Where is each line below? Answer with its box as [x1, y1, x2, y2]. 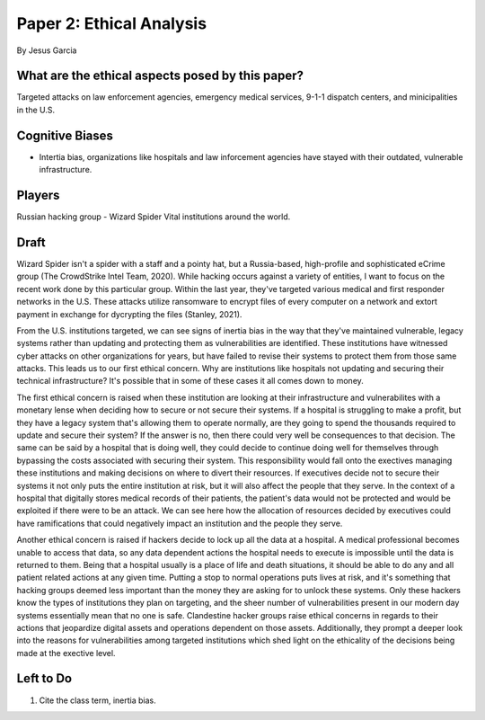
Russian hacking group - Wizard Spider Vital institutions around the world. [16, 211, 291, 222]
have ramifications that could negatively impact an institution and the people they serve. [16, 518, 343, 529]
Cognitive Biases [16, 128, 114, 143]
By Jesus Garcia [16, 45, 77, 56]
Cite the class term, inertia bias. [39, 695, 156, 706]
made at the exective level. [16, 647, 116, 658]
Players [16, 187, 60, 202]
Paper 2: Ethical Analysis [16, 13, 207, 33]
